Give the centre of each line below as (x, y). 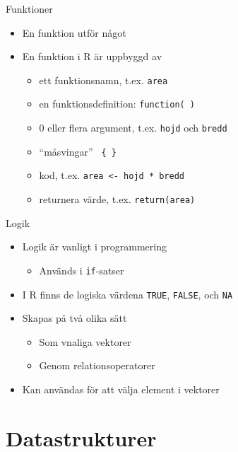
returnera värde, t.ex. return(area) (117, 199)
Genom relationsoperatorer (97, 365)
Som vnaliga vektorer (85, 341)
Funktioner (29, 8)
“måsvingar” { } (78, 151)
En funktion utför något (74, 32)
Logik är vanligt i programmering (94, 247)
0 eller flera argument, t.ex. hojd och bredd (133, 128)
